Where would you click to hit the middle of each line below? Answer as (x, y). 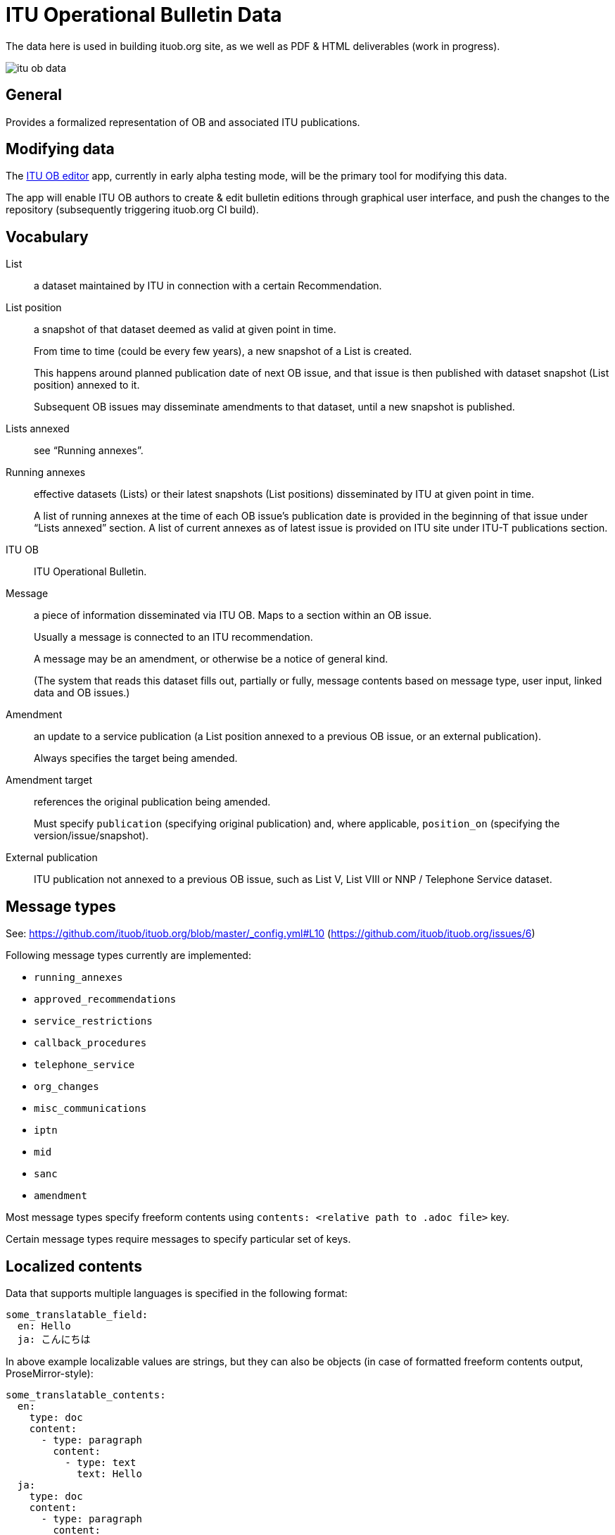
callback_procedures (90, 1043)
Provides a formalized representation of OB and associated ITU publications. (183, 122)
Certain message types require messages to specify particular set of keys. (178, 1239)
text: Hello (109, 1473)
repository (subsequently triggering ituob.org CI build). (132, 210)
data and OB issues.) (82, 693)
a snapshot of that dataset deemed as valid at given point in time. (185, 330)
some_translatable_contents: (86, 1395)
